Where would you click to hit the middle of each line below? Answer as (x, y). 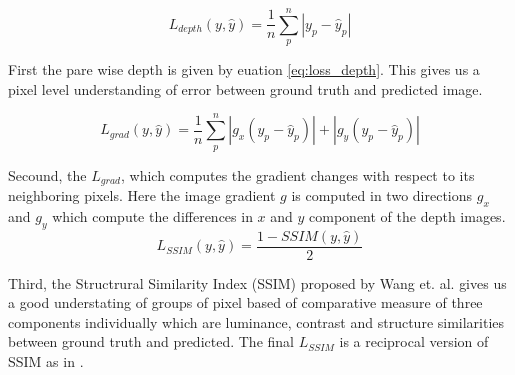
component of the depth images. (407, 215)
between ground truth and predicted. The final (151, 341)
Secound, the (47, 174)
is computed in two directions (382, 195)
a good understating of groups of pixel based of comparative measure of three (245, 302)
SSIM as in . (46, 361)
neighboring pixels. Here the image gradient (142, 195)
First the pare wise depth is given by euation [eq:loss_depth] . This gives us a (244, 69)
